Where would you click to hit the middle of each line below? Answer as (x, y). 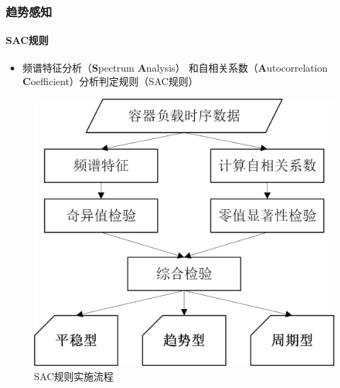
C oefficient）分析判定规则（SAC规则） (110, 81)
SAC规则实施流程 (74, 376)
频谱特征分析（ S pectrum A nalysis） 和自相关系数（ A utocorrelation (175, 67)
